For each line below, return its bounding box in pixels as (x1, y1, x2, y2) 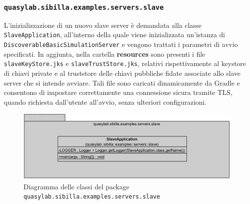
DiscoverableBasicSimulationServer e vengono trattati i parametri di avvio (4, 39, 238, 49)
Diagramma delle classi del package (23, 181, 130, 191)
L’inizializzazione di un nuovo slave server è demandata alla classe (4, 20, 202, 30)
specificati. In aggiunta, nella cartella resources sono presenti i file (4, 48, 205, 59)
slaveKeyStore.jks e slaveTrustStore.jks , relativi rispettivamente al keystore (4, 58, 246, 68)
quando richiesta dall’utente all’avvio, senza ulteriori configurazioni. (4, 96, 207, 107)
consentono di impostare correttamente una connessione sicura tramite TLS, (4, 87, 233, 97)
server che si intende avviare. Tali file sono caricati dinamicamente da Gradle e (4, 77, 240, 88)
